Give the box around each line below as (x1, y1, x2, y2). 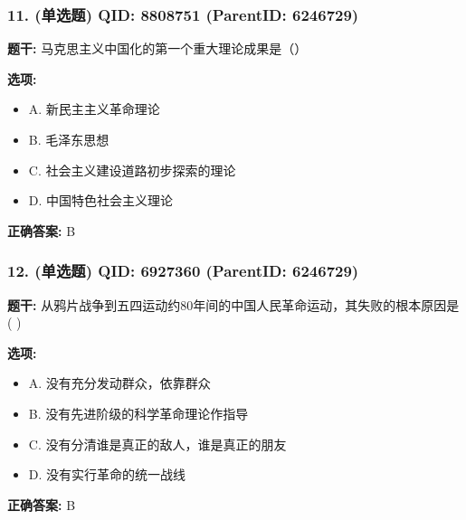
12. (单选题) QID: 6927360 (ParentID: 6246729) (7, 260, 359, 282)
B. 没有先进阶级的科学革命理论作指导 (28, 403, 249, 422)
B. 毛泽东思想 (28, 130, 109, 148)
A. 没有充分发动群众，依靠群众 (28, 373, 211, 392)
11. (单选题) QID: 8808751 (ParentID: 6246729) (7, 3, 359, 25)
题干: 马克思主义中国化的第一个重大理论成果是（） (7, 39, 308, 58)
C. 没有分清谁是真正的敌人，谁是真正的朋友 (28, 434, 287, 453)
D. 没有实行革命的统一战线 (28, 465, 186, 484)
